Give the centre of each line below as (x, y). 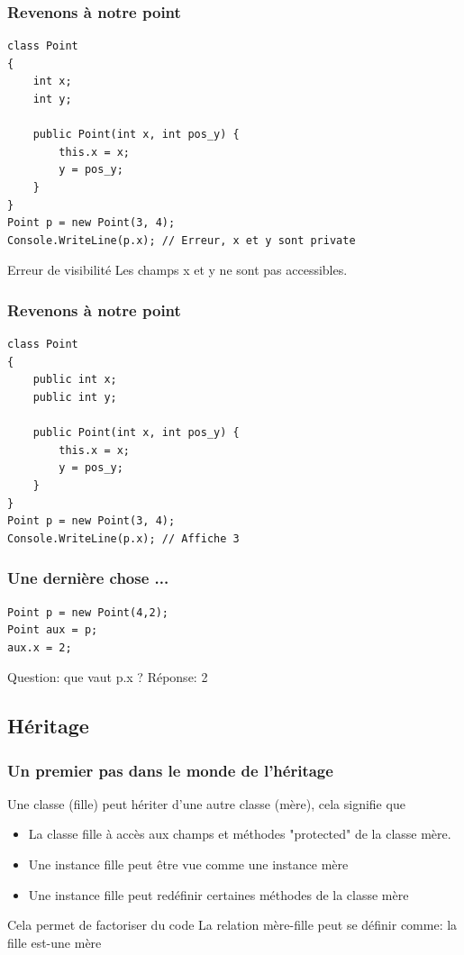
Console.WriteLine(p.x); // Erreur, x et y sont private (182, 240)
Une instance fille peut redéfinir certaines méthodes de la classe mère (218, 894)
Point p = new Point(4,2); (88, 612)
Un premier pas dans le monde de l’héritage (170, 770)
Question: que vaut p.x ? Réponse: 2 (108, 677)
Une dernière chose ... (88, 578)
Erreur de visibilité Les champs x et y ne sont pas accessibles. (177, 270)
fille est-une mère (55, 942)
